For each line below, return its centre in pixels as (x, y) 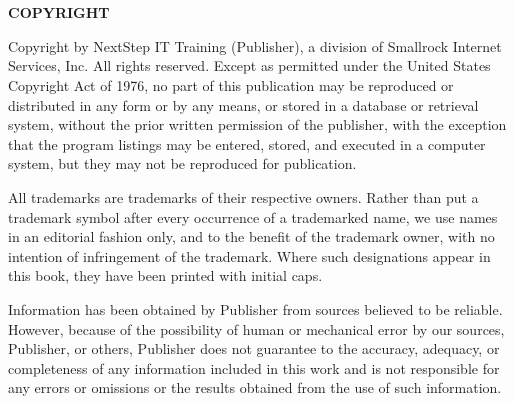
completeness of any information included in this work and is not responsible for (254, 367)
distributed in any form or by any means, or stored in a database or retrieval (243, 104)
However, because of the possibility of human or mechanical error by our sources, (256, 328)
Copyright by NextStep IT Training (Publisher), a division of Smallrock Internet (255, 45)
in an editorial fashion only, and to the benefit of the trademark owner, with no (251, 236)
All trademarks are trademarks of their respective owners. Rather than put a (243, 196)
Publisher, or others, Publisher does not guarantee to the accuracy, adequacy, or (254, 348)
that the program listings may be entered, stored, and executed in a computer (247, 143)
